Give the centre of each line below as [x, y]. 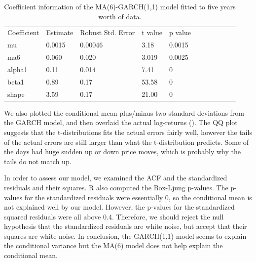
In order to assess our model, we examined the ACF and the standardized [116, 178]
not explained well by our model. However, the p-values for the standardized [119, 207]
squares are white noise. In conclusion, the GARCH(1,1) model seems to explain [125, 236]
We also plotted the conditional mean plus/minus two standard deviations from [124, 112]
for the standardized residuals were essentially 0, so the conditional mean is [138, 197]
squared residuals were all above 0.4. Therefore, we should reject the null [114, 216]
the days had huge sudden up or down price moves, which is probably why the [122, 152]
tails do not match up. [38, 161]
